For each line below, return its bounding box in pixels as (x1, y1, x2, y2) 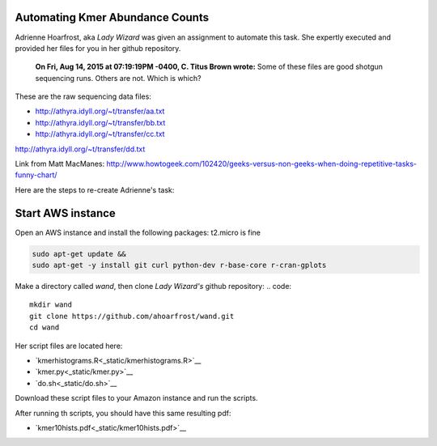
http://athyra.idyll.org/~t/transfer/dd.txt (15, 144, 146, 154)
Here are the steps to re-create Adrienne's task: (15, 185, 175, 194)
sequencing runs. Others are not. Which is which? (35, 73, 202, 83)
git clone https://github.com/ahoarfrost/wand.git (29, 312, 235, 321)
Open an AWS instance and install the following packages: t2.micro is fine (15, 227, 261, 237)
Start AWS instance (15, 206, 117, 220)
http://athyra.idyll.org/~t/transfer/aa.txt (35, 106, 165, 117)
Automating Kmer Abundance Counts (15, 11, 210, 24)
